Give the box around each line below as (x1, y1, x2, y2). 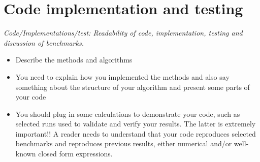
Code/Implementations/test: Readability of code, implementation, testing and (4, 27, 243, 38)
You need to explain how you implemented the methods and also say (15, 71, 230, 82)
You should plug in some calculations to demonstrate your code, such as (15, 108, 240, 119)
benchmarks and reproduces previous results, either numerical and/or (15, 138, 232, 149)
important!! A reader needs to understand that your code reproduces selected (15, 128, 256, 139)
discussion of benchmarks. (4, 37, 84, 48)
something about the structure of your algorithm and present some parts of (15, 81, 250, 92)
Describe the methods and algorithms (15, 54, 133, 65)
